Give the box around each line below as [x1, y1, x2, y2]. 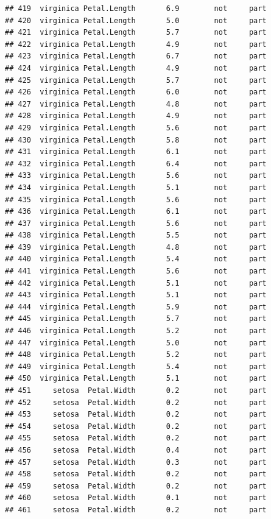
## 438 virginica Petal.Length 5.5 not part [5, 231, 267, 240]
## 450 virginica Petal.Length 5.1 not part [5, 374, 267, 383]
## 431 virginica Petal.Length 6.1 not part [5, 147, 267, 157]
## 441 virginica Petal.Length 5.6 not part [5, 267, 267, 276]
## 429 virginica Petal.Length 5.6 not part [5, 123, 267, 132]
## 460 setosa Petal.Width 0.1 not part [5, 493, 267, 503]
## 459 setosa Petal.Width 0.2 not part [5, 481, 267, 490]
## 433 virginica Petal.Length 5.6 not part [5, 171, 267, 180]
